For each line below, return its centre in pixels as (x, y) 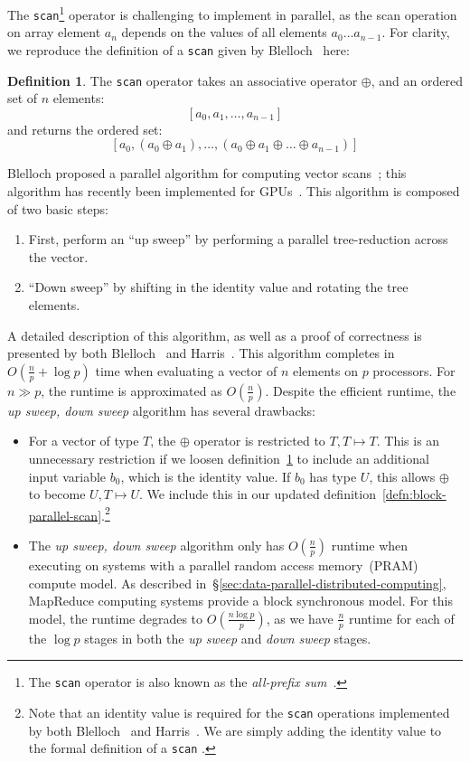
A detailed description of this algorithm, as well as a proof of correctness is (215, 335)
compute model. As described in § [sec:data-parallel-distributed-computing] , (237, 583)
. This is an (408, 441)
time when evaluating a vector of (186, 370)
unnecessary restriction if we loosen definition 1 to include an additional (229, 458)
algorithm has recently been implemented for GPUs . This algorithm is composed (234, 191)
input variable (67, 476)
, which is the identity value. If (206, 476)
